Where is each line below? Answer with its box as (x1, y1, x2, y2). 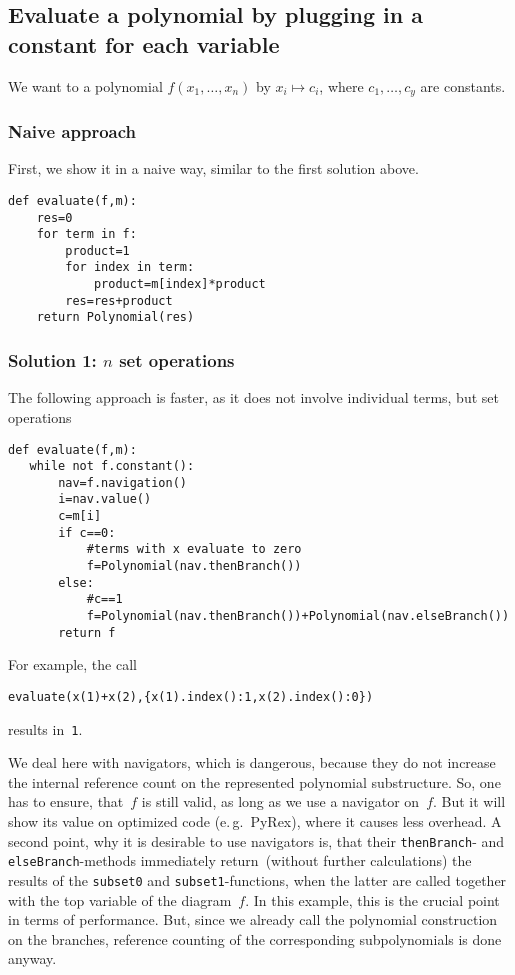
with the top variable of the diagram (8, 889, 232, 910)
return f (58, 625, 116, 640)
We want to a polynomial (8, 75, 163, 96)
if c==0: (58, 525, 116, 540)
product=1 (65, 243, 130, 258)
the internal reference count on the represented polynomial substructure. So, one (8, 771, 501, 792)
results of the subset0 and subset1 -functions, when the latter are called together (8, 869, 507, 890)
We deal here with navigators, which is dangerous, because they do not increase (8, 752, 496, 773)
